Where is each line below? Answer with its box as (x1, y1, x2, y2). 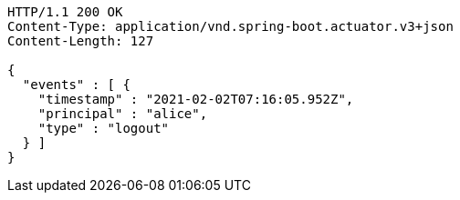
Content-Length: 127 (7, 34, 154, 48)
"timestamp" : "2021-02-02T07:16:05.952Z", (37, 92, 354, 106)
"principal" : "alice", (37, 106, 208, 121)
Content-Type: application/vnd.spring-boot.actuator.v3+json (7, 19, 454, 34)
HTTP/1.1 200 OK (7, 5, 123, 19)
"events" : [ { (22, 77, 131, 92)
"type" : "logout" (37, 121, 170, 135)
